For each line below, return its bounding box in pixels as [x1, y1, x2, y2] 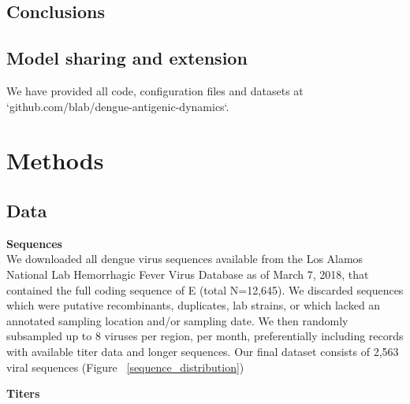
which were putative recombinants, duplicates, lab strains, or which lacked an [6, 297, 381, 313]
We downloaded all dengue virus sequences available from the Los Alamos [6, 250, 363, 267]
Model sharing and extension [6, 46, 248, 70]
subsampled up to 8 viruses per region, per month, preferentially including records [6, 328, 404, 344]
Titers [6, 385, 40, 402]
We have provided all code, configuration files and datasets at [6, 82, 304, 98]
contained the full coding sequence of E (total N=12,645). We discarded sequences [6, 281, 404, 298]
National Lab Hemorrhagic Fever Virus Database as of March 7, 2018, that [6, 265, 369, 282]
